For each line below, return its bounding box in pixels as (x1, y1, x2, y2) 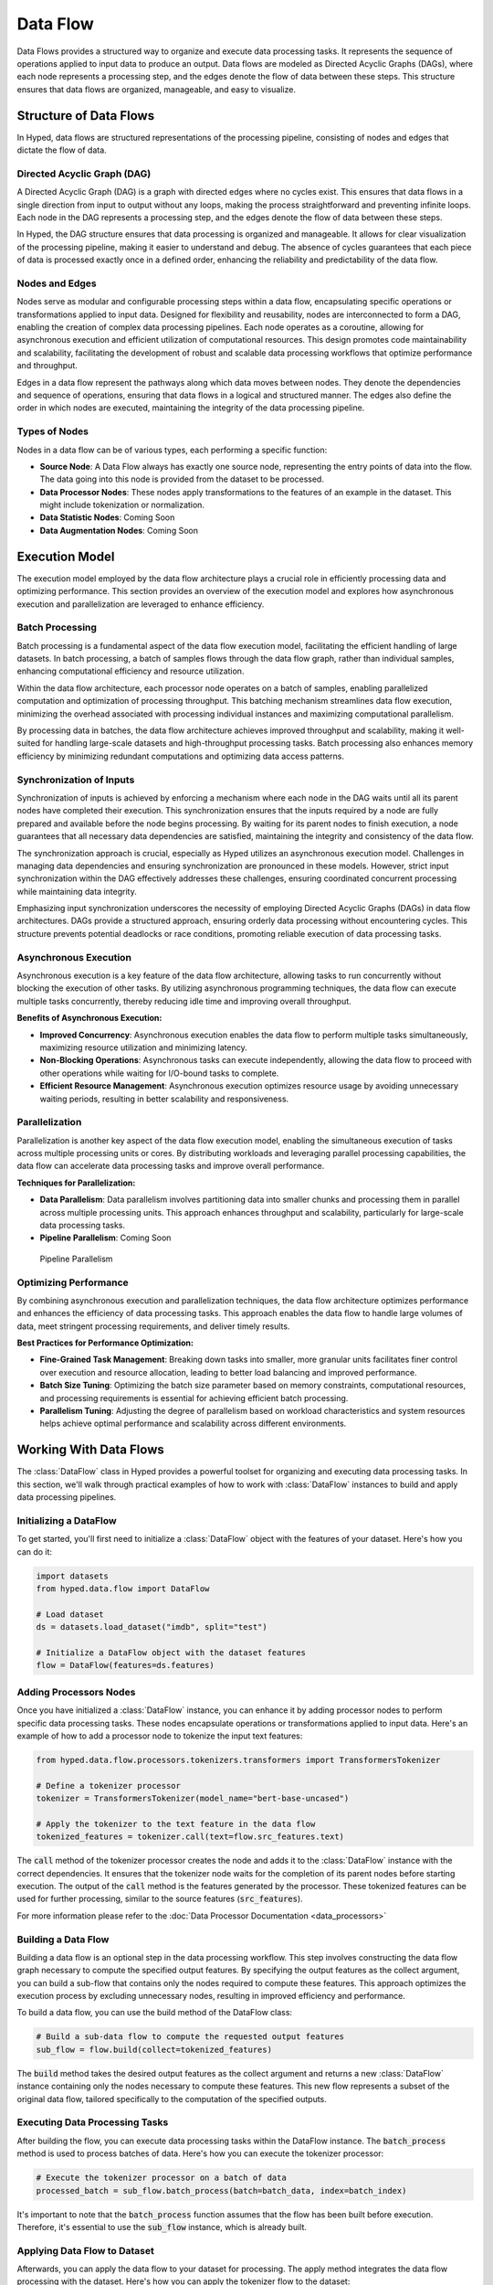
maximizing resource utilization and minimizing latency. (39, 1042, 247, 1053)
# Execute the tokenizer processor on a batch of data (36, 2173, 287, 2184)
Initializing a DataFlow (16, 1514, 118, 1526)
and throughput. (16, 360, 78, 371)
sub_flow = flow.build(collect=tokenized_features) (36, 2044, 273, 2055)
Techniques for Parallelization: (16, 1177, 136, 1188)
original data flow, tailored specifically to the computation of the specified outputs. (16, 2093, 328, 2104)
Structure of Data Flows (16, 108, 155, 123)
